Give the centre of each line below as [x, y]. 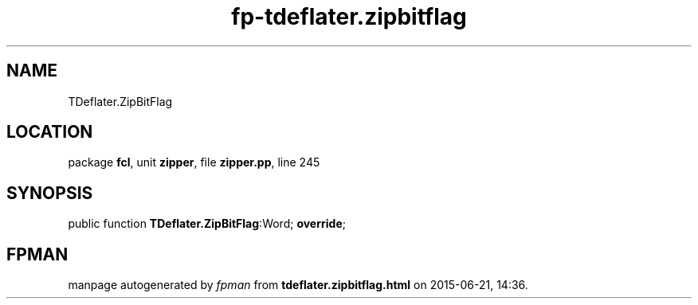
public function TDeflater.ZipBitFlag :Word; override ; [207, 224]
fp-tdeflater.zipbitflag [349, 17]
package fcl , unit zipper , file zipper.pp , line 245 [194, 162]
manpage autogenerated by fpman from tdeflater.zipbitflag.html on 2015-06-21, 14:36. [298, 285]
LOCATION [50, 132]
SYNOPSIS [50, 193]
